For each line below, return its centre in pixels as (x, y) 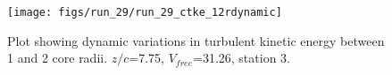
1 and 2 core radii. (58, 58)
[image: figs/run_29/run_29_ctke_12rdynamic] (145, 12)
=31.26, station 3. (242, 58)
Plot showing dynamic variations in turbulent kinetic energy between (196, 40)
